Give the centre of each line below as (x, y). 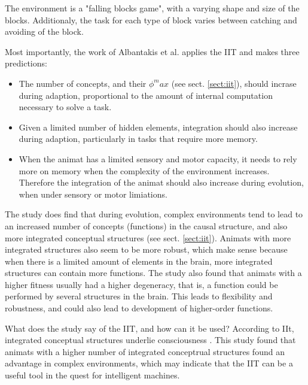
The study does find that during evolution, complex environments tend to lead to (154, 214)
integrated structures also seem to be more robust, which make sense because (146, 249)
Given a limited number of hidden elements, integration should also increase (158, 127)
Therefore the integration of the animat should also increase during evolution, (161, 182)
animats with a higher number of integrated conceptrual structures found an (145, 351)
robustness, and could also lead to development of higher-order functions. (139, 308)
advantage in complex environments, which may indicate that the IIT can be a (149, 363)
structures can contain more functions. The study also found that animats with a (153, 273)
